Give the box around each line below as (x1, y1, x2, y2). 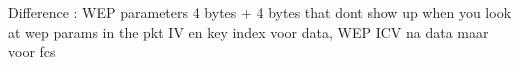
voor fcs (8, 41, 56, 62)
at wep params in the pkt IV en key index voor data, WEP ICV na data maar (8, 21, 489, 42)
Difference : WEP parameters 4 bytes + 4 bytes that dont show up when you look (8, 2, 512, 22)
